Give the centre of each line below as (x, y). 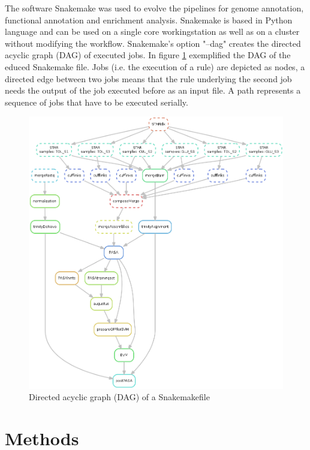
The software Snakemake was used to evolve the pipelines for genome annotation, (154, 8)
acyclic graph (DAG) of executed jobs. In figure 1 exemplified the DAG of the (148, 55)
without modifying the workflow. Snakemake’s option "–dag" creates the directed (153, 43)
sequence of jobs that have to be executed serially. (97, 102)
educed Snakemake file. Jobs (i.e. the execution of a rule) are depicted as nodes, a (155, 66)
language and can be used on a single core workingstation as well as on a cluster (152, 31)
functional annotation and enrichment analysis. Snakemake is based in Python (149, 19)
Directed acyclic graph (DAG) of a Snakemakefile (119, 397)
